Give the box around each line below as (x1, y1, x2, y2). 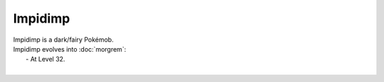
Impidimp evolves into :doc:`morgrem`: (13, 45, 127, 53)
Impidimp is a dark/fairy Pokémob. (13, 35, 114, 44)
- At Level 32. (26, 55, 65, 64)
